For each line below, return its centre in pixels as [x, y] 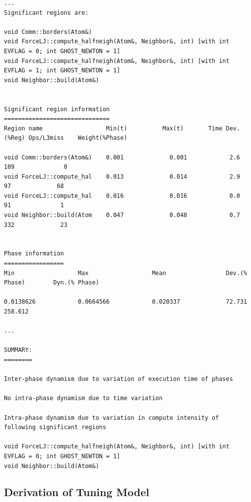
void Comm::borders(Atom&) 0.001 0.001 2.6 [122, 157]
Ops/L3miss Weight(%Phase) [78, 138]
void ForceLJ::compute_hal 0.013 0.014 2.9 [122, 176]
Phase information [34, 254]
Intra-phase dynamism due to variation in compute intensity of [111, 418]
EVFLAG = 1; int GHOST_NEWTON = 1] [62, 71]
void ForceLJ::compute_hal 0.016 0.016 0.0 [122, 196]
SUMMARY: [18, 350]
